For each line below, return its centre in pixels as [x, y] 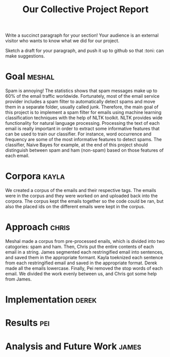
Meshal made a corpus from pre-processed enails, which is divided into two [85, 241]
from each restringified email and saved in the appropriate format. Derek [81, 263]
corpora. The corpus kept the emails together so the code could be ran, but [84, 201]
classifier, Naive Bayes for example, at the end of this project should [77, 145]
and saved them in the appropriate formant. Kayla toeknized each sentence [84, 257]
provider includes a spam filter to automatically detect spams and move [80, 102]
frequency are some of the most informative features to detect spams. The [83, 140]
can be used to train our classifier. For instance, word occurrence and [78, 134]
